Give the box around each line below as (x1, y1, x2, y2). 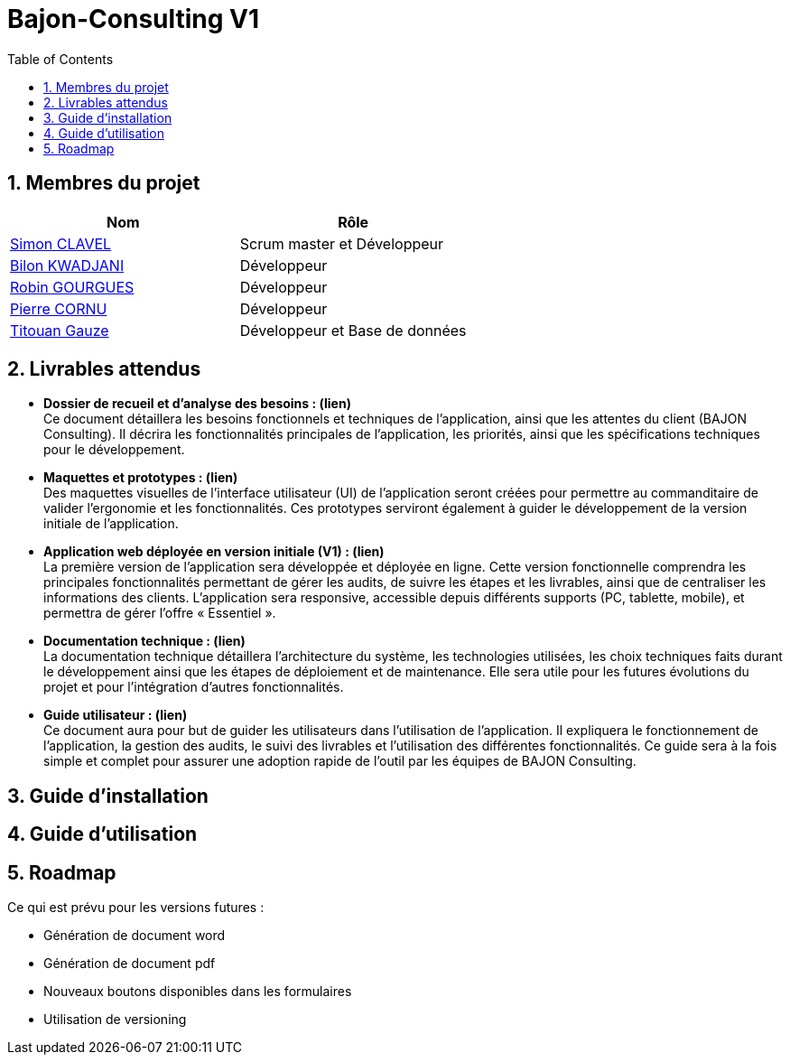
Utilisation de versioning (43, 1011, 187, 1028)
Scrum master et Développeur (239, 234, 444, 253)
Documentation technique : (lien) (43, 633, 246, 649)
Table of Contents (7, 51, 114, 67)
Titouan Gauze (10, 321, 109, 340)
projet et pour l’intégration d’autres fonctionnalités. (43, 679, 344, 695)
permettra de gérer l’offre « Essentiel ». (43, 605, 276, 621)
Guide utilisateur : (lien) (43, 707, 188, 723)
